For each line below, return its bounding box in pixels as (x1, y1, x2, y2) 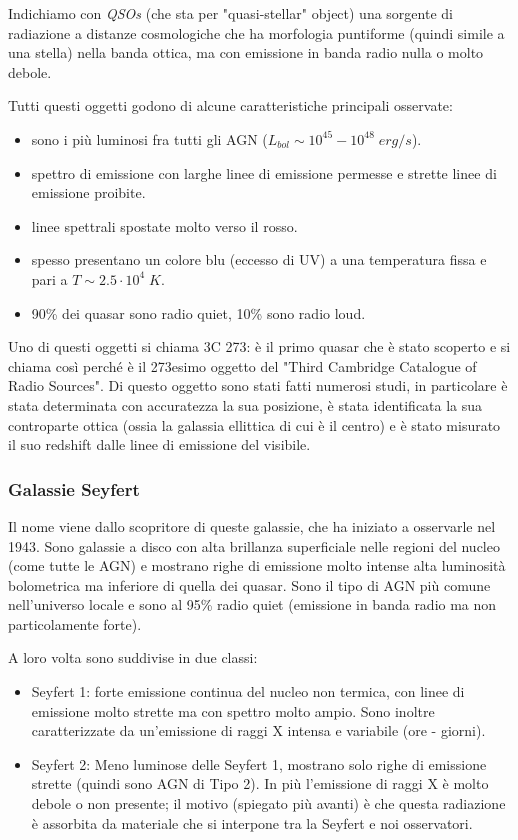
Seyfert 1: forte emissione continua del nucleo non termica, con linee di (31, 681, 465, 702)
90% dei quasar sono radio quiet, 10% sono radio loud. (31, 302, 366, 323)
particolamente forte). (8, 613, 142, 634)
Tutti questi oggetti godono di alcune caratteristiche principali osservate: (8, 95, 453, 116)
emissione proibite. (31, 182, 146, 203)
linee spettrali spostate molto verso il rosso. (31, 215, 298, 236)
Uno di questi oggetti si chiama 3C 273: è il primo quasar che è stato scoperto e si (8, 336, 511, 357)
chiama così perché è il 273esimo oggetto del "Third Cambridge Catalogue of (8, 355, 477, 376)
